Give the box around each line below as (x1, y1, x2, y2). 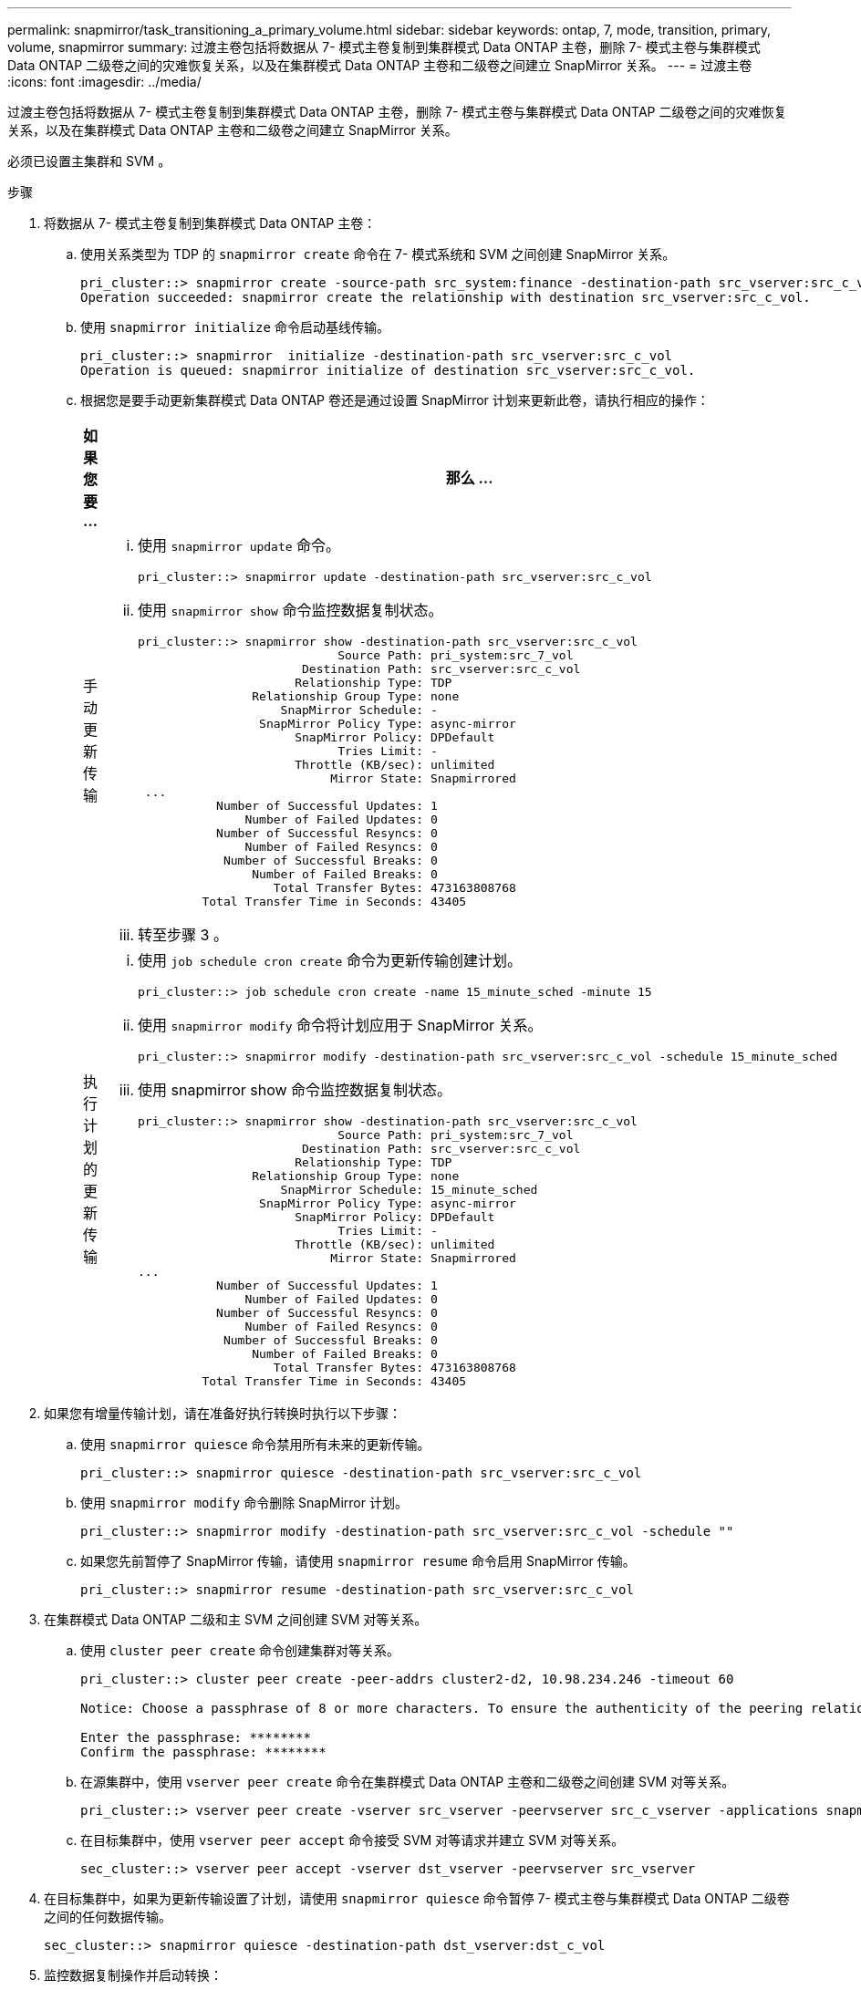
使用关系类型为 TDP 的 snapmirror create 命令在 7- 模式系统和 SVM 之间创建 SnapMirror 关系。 (80, 246, 676, 262)
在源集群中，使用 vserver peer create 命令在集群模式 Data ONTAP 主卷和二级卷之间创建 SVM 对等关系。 (80, 1774, 735, 1789)
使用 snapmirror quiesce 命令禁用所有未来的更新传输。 (80, 1436, 430, 1452)
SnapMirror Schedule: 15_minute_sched (280, 1183, 538, 1197)
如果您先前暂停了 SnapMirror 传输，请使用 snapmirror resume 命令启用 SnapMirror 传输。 (80, 1553, 636, 1569)
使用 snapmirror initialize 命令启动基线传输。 (80, 319, 389, 335)
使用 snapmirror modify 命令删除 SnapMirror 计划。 (80, 1495, 408, 1510)
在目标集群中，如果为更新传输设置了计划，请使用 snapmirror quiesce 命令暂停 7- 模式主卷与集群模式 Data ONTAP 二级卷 (44, 1891, 790, 1906)
